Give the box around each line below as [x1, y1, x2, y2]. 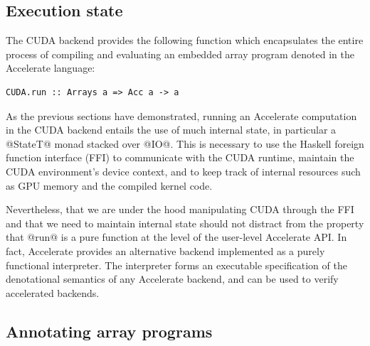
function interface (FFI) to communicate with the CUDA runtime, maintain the [6, 150, 354, 165]
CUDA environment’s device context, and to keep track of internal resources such [6, 163, 361, 178]
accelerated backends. [6, 285, 100, 300]
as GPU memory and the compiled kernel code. [6, 178, 213, 193]
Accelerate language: [6, 60, 95, 75]
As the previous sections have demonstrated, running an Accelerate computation [6, 108, 357, 123]
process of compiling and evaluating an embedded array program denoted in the [6, 46, 354, 61]
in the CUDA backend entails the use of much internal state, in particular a [6, 122, 337, 137]
